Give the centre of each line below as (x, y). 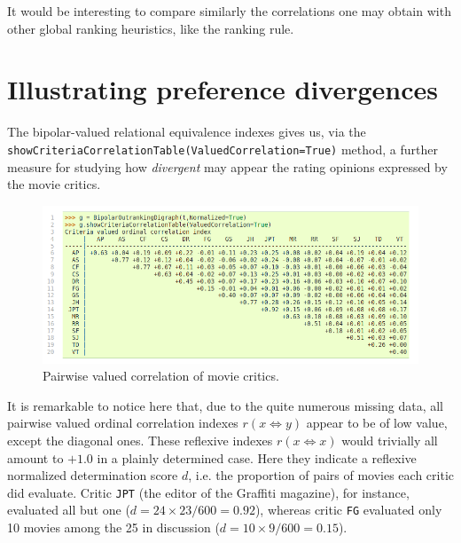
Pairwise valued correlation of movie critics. (161, 376)
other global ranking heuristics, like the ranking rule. (151, 28)
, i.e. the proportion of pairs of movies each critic (321, 475)
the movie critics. (54, 184)
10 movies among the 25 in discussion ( (113, 527)
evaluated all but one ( (69, 510)
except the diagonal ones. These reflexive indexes (140, 440)
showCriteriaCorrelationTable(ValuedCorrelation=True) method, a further (223, 149)
